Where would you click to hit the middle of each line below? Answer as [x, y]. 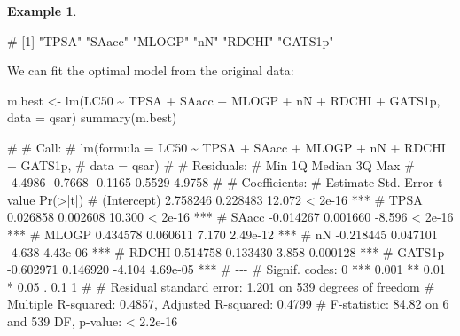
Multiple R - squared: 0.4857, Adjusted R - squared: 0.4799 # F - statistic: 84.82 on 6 [228, 304]
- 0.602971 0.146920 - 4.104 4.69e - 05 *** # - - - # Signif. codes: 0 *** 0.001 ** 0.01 [226, 269]
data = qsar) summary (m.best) [92, 117]
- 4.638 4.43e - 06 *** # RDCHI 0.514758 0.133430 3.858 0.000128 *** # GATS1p [226, 251]
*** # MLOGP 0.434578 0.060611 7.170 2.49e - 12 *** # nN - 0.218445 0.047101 [222, 234]
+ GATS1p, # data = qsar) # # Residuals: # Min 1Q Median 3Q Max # [211, 164]
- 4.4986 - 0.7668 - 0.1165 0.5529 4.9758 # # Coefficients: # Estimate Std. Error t [225, 182]
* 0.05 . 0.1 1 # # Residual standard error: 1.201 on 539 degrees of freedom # [221, 286]
